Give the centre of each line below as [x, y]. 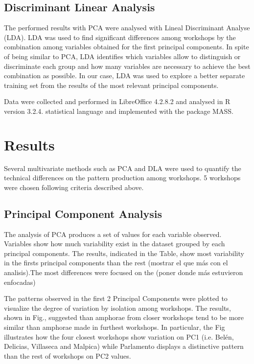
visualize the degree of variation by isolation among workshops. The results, [117, 308]
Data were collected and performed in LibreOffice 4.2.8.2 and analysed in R [117, 101]
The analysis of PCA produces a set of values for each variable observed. [113, 234]
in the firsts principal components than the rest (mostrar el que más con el [116, 263]
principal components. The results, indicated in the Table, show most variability [124, 253]
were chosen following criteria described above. [74, 187]
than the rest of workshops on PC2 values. [68, 355]
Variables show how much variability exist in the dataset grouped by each [115, 244]
